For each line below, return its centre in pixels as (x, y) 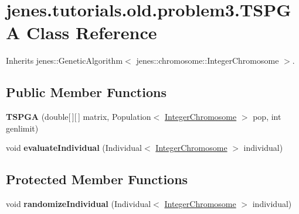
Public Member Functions (86, 92)
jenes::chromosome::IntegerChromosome (208, 61)
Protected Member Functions (97, 179)
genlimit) (22, 128)
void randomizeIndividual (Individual (79, 204)
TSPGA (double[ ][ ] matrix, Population (79, 117)
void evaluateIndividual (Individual (74, 148)
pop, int (267, 117)
